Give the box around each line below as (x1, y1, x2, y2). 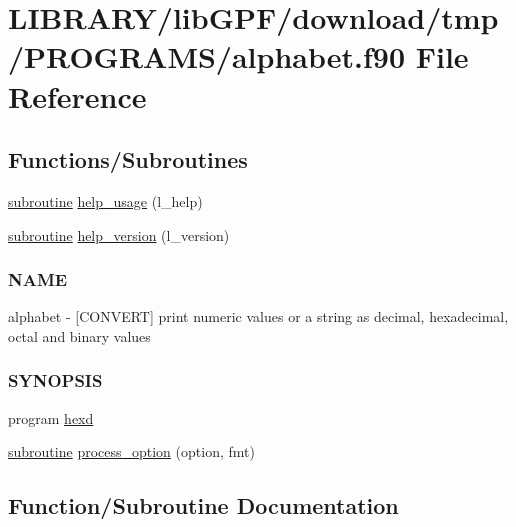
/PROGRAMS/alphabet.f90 (8, 36, 405, 77)
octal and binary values (8, 325, 151, 346)
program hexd (8, 407, 94, 428)
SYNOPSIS (8, 368, 103, 393)
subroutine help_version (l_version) (8, 224, 230, 245)
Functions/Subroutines (8, 144, 248, 175)
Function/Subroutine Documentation (8, 490, 399, 521)
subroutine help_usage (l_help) (8, 190, 203, 211)
